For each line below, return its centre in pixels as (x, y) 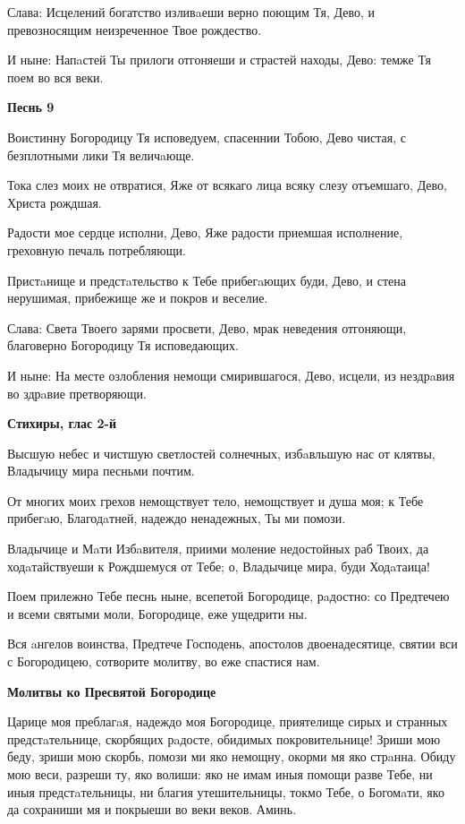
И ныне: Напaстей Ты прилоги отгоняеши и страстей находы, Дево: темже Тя (219, 60)
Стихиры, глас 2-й (62, 423)
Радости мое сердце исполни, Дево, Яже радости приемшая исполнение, (205, 232)
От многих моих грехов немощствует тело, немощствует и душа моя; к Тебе (216, 500)
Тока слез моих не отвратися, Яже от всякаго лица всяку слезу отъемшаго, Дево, (227, 185)
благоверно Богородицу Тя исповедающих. (123, 345)
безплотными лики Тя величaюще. (101, 154)
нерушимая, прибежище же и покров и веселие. (138, 298)
